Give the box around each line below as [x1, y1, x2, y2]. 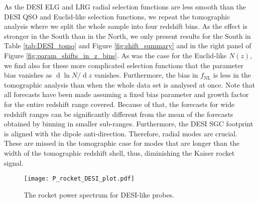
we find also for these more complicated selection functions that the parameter [4, 60, 244, 70]
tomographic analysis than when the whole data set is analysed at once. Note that [4, 79, 256, 90]
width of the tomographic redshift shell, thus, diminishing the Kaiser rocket [4, 147, 235, 158]
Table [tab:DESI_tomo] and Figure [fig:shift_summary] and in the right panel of [4, 40, 252, 51]
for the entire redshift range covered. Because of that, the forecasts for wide [4, 99, 235, 109]
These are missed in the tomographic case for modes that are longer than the [4, 138, 240, 148]
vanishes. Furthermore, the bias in [94, 70, 198, 80]
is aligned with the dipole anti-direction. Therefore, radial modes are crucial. [4, 128, 238, 138]
